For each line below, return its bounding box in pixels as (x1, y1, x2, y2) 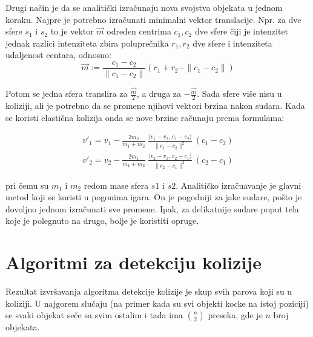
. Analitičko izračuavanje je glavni (176, 178, 301, 191)
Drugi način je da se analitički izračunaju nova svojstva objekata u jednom (5, 1, 283, 13)
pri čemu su (5, 178, 49, 191)
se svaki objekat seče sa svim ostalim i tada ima (5, 309, 183, 321)
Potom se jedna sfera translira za (5, 87, 128, 100)
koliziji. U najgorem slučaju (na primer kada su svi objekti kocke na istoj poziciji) (5, 296, 309, 309)
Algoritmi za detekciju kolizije (5, 250, 262, 275)
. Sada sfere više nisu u (197, 87, 282, 100)
